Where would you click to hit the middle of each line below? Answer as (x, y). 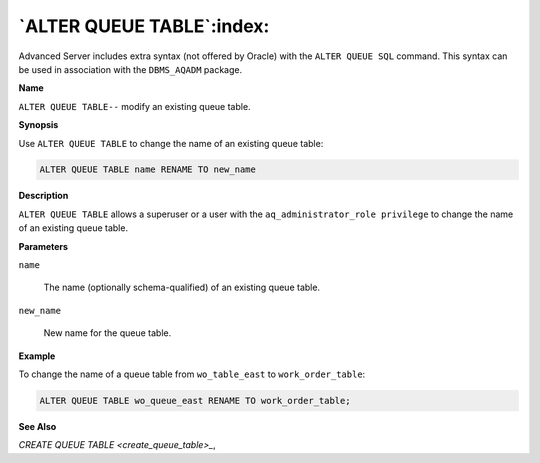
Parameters (43, 246)
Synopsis (38, 125)
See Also (37, 426)
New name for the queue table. (107, 333)
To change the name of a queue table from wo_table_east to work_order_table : (192, 374)
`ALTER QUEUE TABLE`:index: (144, 26)
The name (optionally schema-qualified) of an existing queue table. (181, 287)
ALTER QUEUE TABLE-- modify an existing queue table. (134, 106)
